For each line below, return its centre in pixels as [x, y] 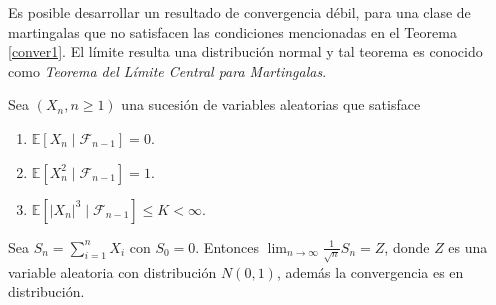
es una [468, 246]
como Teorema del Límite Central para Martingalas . [167, 70]
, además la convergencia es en [370, 271]
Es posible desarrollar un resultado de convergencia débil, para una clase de [239, 12]
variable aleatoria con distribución [112, 271]
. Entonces [227, 246]
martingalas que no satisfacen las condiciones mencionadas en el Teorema [232, 31]
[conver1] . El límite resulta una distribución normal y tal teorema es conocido [245, 51]
